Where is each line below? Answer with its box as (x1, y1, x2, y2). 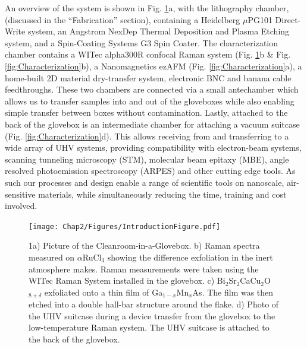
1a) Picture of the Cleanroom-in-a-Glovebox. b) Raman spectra (29, 239, 260, 252)
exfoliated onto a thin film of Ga (44, 285, 163, 298)
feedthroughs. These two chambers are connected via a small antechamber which (5, 83, 299, 96)
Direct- (275, 13, 301, 26)
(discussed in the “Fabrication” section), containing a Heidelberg (5, 13, 240, 26)
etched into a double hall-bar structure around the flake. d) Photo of (29, 298, 279, 310)
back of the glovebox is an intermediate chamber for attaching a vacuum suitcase (5, 118, 300, 130)
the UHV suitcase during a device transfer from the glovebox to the (29, 309, 275, 322)
